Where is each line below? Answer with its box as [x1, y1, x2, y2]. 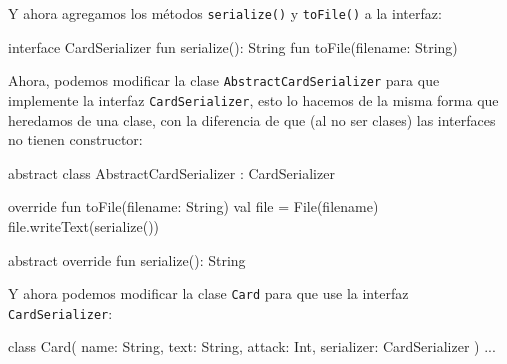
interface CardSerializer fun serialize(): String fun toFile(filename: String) [8, 36, 458, 57]
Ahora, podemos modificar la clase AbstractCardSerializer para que [8, 70, 440, 91]
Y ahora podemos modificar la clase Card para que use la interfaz [8, 283, 409, 304]
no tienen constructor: [8, 129, 143, 150]
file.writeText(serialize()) [8, 215, 160, 236]
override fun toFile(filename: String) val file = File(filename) [8, 196, 379, 217]
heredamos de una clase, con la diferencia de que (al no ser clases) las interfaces [8, 109, 496, 130]
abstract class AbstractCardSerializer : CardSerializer [8, 162, 335, 183]
